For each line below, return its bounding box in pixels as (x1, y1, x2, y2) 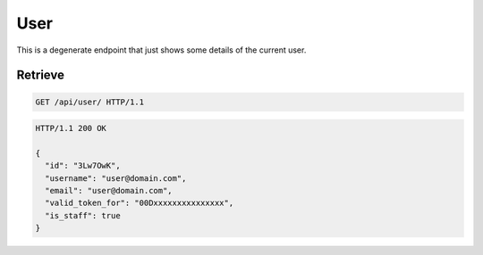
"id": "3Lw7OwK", (45, 160, 121, 171)
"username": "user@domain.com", (45, 173, 187, 183)
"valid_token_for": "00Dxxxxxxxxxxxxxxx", (45, 198, 234, 209)
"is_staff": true (45, 210, 121, 220)
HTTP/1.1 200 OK (35, 123, 107, 134)
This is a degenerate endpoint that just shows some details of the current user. (16, 45, 307, 55)
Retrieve (16, 68, 64, 83)
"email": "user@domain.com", (45, 185, 174, 196)
